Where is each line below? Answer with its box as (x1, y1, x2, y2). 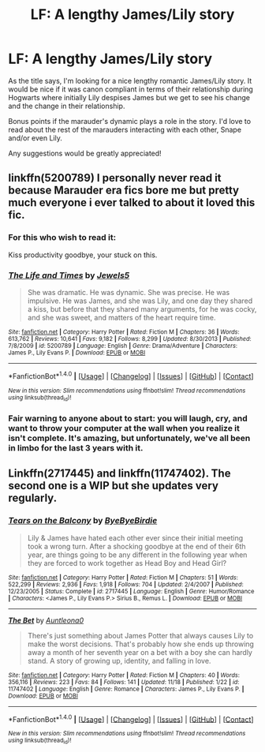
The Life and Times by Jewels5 (8, 270, 130, 281)
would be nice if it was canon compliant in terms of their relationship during (8, 84, 254, 94)
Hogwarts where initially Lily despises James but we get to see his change (8, 92, 251, 102)
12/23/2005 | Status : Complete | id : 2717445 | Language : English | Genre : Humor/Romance (8, 587, 255, 595)
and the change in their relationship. (8, 101, 125, 110)
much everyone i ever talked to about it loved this (8, 196, 256, 210)
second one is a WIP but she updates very (8, 479, 219, 492)
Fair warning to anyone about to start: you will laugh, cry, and (8, 413, 248, 424)
